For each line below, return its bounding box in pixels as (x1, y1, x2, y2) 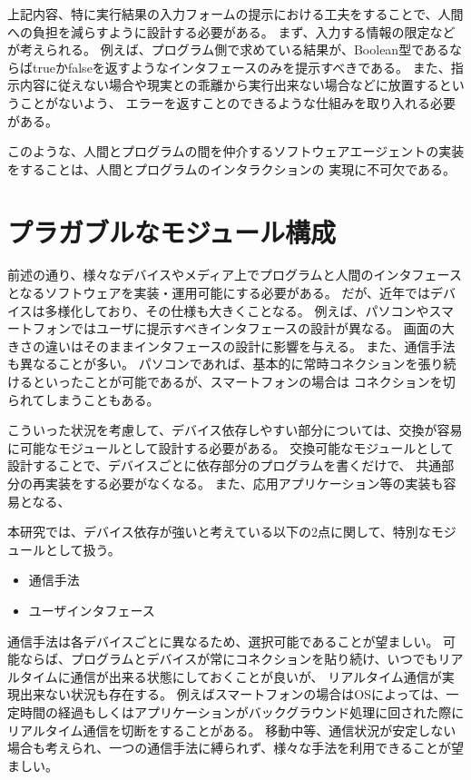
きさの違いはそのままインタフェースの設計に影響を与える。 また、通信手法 (7, 336, 456, 355)
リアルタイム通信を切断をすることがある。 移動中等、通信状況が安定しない (7, 720, 456, 739)
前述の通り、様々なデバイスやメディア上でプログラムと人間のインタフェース (7, 265, 462, 284)
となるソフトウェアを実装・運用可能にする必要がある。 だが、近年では (7, 283, 431, 302)
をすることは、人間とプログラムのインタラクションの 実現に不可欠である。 (7, 159, 456, 178)
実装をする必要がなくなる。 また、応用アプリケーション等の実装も (44, 474, 444, 492)
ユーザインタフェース (28, 600, 155, 619)
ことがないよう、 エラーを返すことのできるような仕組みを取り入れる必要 (19, 93, 456, 112)
